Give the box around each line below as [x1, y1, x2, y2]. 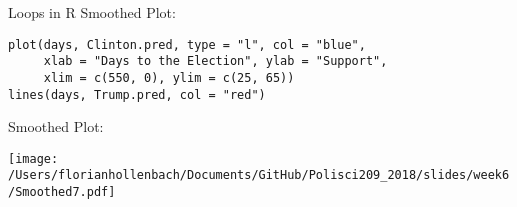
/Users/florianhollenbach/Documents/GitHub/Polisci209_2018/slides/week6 [8, 168, 510, 183]
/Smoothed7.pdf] [8, 185, 116, 200]
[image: [8, 151, 59, 166]
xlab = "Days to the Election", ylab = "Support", [43, 54, 388, 69]
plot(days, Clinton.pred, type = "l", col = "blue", [8, 37, 366, 52]
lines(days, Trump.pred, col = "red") [8, 87, 266, 102]
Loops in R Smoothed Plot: [8, 2, 176, 22]
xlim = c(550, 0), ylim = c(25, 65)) [43, 70, 295, 85]
